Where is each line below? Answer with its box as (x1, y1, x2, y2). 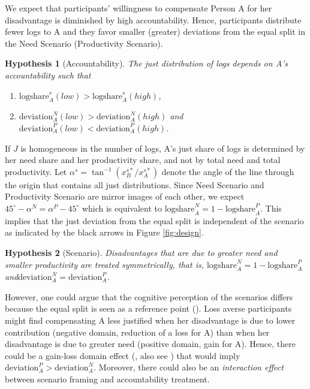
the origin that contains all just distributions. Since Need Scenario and (5, 178, 264, 191)
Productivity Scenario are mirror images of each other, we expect (5, 190, 245, 203)
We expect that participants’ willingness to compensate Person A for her (5, 2, 272, 14)
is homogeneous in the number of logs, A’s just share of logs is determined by (20, 141, 305, 154)
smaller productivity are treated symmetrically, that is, (5, 258, 204, 270)
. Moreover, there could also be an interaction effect (94, 361, 284, 373)
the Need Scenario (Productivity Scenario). (5, 37, 163, 49)
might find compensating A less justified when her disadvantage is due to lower (5, 314, 296, 327)
